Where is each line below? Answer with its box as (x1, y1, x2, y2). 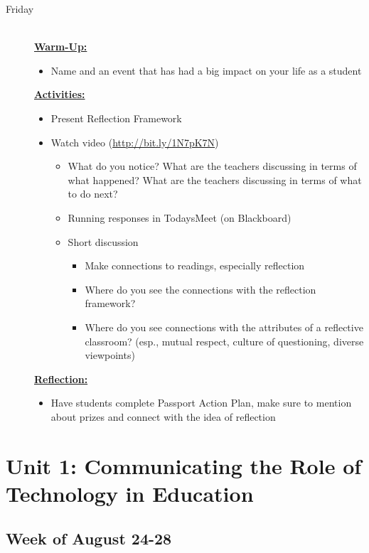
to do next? (68, 186, 118, 201)
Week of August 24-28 (6, 527, 172, 549)
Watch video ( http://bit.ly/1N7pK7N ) (50, 134, 219, 149)
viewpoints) (85, 348, 135, 363)
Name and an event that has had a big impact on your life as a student (50, 63, 362, 77)
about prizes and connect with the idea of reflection (50, 409, 276, 424)
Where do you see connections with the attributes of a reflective (85, 319, 363, 334)
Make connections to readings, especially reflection (85, 258, 305, 273)
